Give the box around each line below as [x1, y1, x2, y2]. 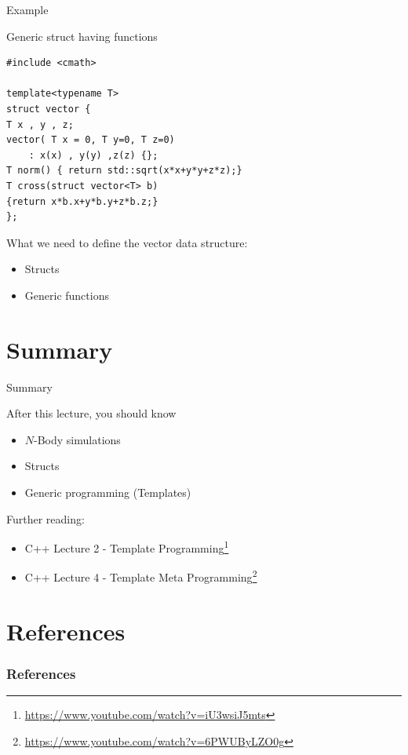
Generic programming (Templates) [24, 484, 191, 500]
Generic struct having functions [6, 27, 158, 44]
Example [6, 2, 49, 17]
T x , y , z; [6, 119, 74, 130]
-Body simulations [34, 431, 121, 447]
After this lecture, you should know [6, 405, 177, 421]
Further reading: [6, 510, 85, 527]
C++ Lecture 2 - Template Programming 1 [24, 538, 229, 556]
